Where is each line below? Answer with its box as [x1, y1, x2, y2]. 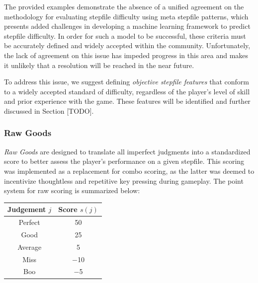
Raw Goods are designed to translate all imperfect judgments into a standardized [4, 146, 251, 156]
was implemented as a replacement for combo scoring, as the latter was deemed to [4, 165, 255, 176]
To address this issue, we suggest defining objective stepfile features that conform [4, 76, 249, 87]
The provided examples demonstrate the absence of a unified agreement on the [4, 1, 244, 11]
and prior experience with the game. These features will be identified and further [4, 96, 251, 106]
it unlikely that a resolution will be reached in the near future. [4, 60, 194, 70]
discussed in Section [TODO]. [4, 105, 94, 116]
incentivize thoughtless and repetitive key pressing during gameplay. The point [4, 175, 244, 186]
